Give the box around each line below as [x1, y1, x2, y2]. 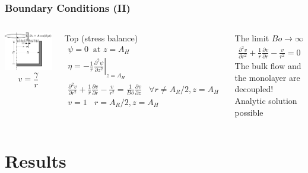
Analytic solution [234, 94, 297, 107]
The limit [234, 32, 269, 44]
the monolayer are [234, 71, 300, 83]
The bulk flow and [234, 60, 301, 72]
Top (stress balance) [64, 32, 138, 44]
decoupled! [234, 83, 274, 95]
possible [234, 106, 263, 118]
